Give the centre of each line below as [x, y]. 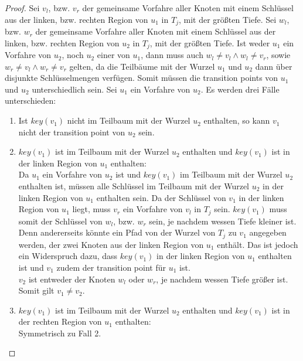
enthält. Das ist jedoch [258, 244]
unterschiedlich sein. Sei [74, 89]
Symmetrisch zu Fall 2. [60, 333]
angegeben [268, 232]
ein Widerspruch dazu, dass [68, 256]
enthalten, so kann [237, 120]
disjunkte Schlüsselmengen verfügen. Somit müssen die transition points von [142, 78]
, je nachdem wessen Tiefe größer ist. [222, 279]
